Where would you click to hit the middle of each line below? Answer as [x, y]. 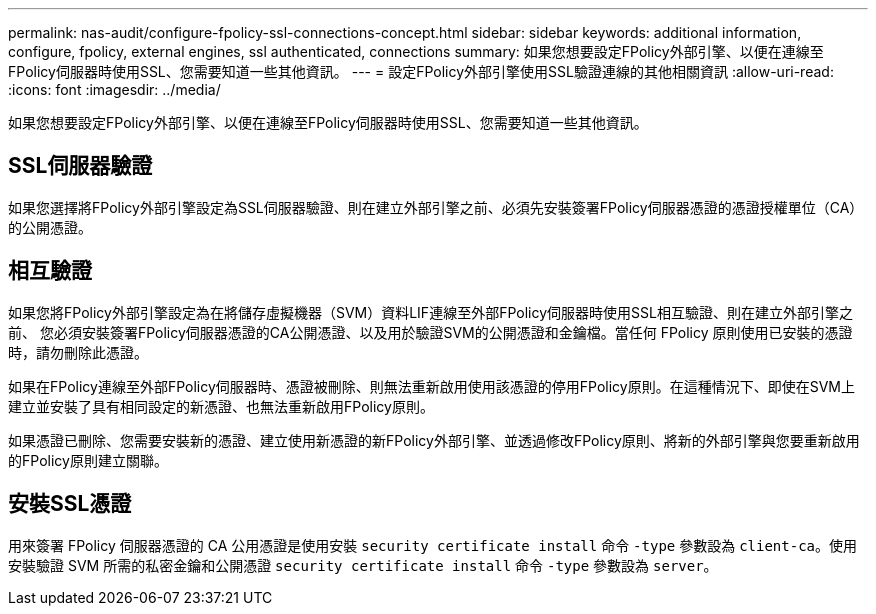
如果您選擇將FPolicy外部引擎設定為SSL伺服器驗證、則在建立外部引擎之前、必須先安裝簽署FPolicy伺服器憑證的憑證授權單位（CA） [436, 207]
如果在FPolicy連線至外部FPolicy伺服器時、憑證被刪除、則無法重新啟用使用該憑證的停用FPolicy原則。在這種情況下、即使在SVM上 [431, 386]
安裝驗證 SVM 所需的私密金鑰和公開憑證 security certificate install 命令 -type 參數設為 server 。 [363, 565]
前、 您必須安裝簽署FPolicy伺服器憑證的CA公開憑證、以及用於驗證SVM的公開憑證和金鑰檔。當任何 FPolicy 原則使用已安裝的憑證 [430, 332]
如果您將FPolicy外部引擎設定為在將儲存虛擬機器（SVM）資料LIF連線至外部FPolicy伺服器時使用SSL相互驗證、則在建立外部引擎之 [430, 312]
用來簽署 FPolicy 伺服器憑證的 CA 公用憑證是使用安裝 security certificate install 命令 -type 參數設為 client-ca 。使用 [432, 545]
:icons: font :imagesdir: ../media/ [114, 89]
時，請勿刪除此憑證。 [78, 352]
